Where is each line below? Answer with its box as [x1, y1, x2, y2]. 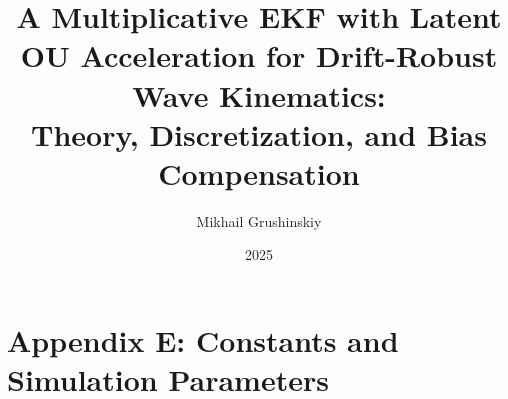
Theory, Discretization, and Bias [31, 113, 487, 154]
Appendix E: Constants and [7, 320, 399, 361]
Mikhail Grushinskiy [196, 210, 322, 231]
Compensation [158, 152, 360, 193]
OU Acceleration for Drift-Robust [20, 35, 498, 76]
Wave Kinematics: [132, 74, 386, 115]
